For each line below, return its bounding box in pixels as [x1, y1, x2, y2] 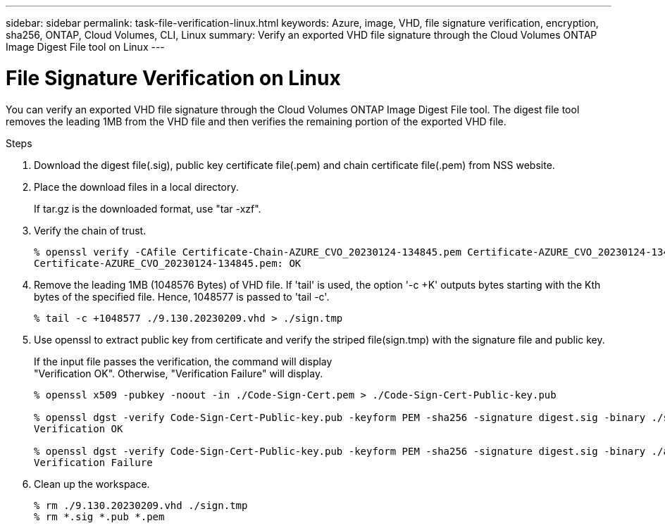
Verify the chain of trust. [34, 224, 147, 237]
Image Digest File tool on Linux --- [6, 41, 165, 53]
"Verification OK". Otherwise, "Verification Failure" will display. [34, 367, 323, 379]
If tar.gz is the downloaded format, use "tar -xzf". [34, 202, 261, 215]
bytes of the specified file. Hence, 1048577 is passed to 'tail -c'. [34, 290, 330, 303]
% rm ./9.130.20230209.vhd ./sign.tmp [34, 499, 248, 511]
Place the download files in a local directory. [34, 180, 239, 193]
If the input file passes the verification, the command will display [34, 355, 332, 367]
